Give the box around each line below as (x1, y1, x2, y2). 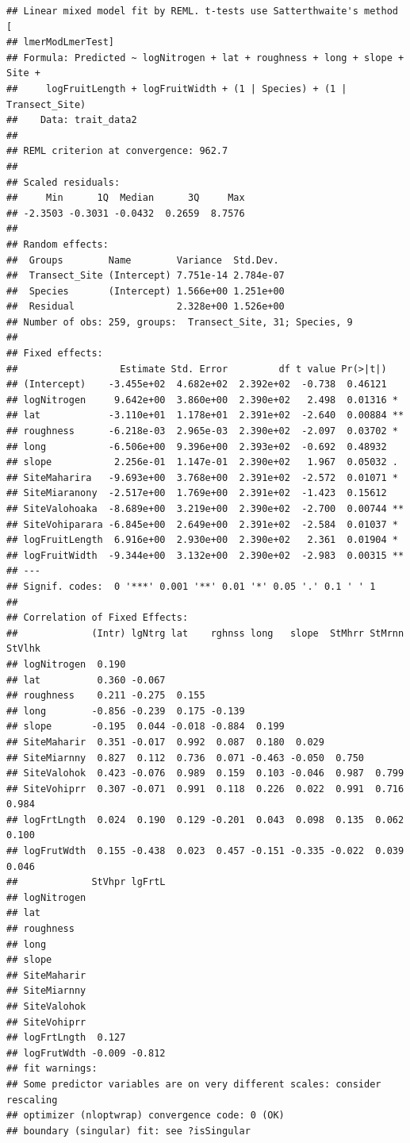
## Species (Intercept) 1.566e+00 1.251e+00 (6, 285, 285, 297)
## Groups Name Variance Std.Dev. (6, 254, 279, 266)
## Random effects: (6, 238, 109, 250)
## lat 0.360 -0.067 (6, 674, 166, 686)
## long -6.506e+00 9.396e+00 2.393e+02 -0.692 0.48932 (6, 441, 387, 452)
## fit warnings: (6, 1063, 98, 1075)
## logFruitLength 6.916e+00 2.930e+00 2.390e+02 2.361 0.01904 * (6, 534, 398, 546)
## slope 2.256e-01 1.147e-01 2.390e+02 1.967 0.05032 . (6, 456, 398, 468)
